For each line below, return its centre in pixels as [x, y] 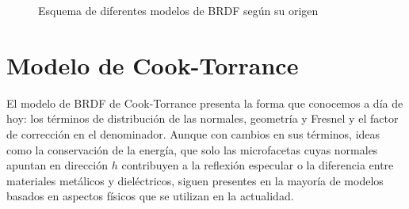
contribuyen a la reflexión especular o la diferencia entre [258, 165]
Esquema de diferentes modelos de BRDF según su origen [178, 10]
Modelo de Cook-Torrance [153, 65]
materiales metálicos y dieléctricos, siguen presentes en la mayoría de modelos [195, 180]
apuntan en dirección [57, 165]
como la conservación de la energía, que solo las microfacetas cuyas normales [192, 149]
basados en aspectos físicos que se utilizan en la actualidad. [150, 196]
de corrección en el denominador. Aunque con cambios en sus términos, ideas [193, 133]
